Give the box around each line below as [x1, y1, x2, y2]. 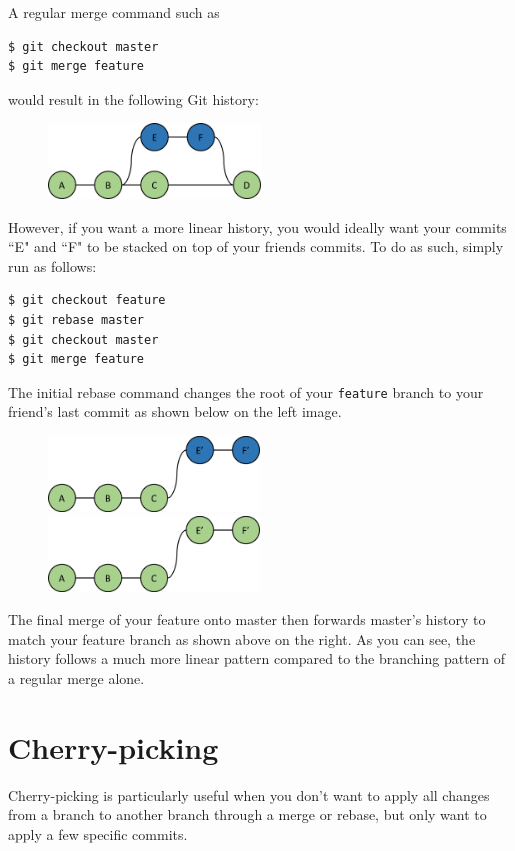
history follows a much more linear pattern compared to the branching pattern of [8, 648, 506, 669]
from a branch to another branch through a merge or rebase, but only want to [8, 804, 487, 825]
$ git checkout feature [8, 293, 166, 308]
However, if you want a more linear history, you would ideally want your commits [8, 216, 507, 237]
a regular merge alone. [8, 668, 145, 689]
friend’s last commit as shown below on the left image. [8, 401, 342, 422]
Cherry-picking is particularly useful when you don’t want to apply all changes [8, 784, 490, 805]
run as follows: [8, 255, 97, 276]
